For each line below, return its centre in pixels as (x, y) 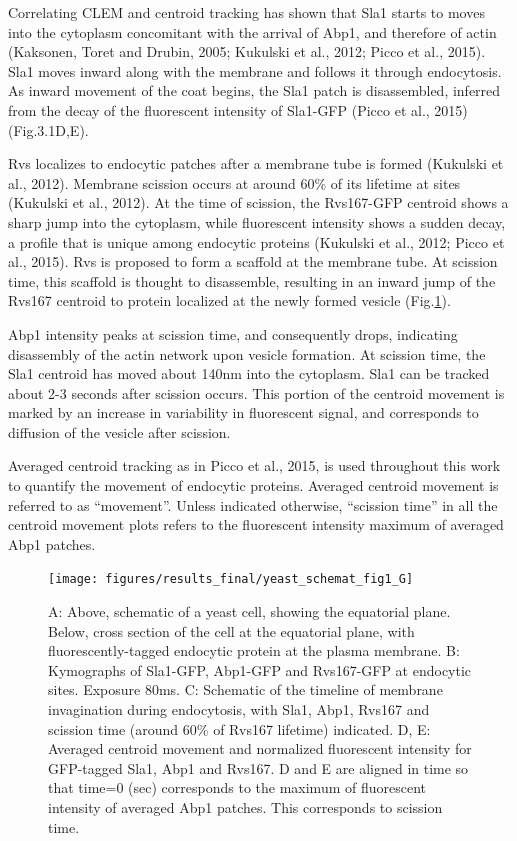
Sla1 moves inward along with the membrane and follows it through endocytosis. (255, 70)
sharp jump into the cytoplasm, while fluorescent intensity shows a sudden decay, (257, 221)
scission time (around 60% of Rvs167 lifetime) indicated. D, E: (239, 728)
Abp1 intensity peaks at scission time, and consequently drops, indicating (233, 333)
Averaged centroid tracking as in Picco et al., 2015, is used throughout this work (254, 465)
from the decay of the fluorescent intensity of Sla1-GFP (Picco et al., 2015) (238, 109)
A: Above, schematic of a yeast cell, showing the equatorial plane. (249, 611)
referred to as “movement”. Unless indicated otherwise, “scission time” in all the (253, 504)
